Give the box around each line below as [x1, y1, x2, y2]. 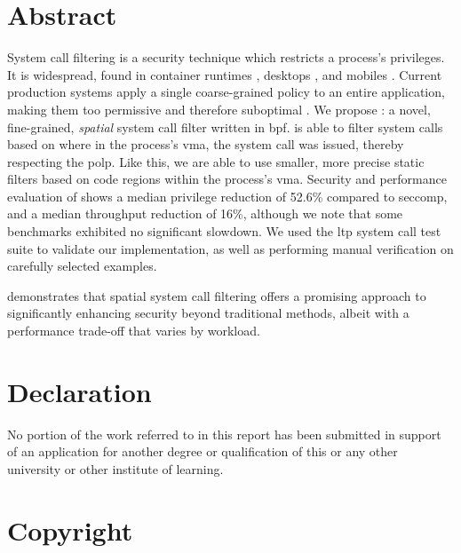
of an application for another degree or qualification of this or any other [7, 442, 398, 461]
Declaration [7, 373, 152, 409]
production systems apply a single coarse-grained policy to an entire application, [7, 83, 445, 101]
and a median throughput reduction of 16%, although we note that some [7, 204, 403, 223]
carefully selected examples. [7, 257, 157, 275]
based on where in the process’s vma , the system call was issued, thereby [7, 135, 404, 154]
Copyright [7, 511, 133, 548]
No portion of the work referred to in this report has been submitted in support [7, 424, 441, 443]
